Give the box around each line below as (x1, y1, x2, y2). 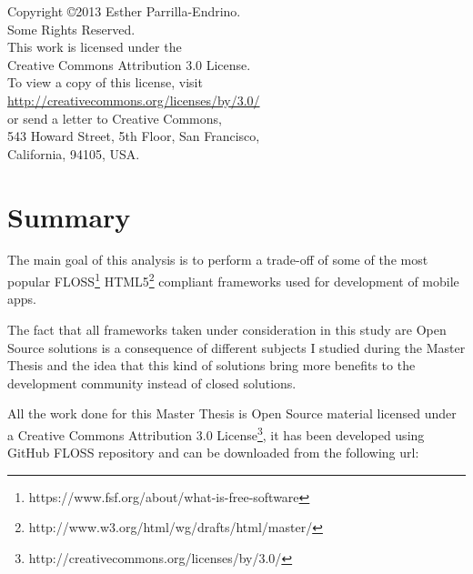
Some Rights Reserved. (7, 19, 136, 38)
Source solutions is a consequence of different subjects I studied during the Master (7, 337, 466, 357)
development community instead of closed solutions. (7, 373, 297, 392)
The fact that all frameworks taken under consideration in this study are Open (7, 319, 447, 338)
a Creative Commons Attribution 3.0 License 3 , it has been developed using (7, 422, 425, 444)
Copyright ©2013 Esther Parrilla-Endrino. (7, 2, 241, 20)
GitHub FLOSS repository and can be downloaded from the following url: (7, 443, 419, 462)
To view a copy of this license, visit (7, 73, 203, 92)
